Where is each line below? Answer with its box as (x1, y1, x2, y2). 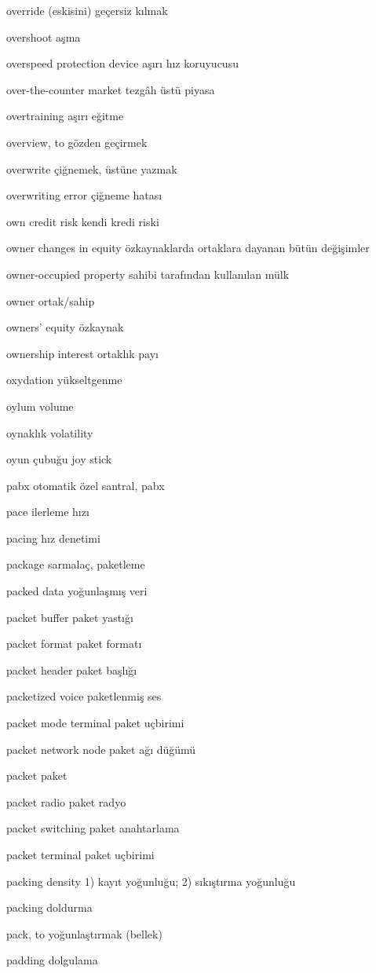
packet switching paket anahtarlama (6, 820, 180, 836)
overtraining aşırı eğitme (6, 108, 124, 124)
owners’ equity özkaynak (6, 319, 124, 335)
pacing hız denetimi (6, 529, 100, 546)
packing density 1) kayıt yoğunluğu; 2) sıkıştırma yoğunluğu (6, 872, 296, 889)
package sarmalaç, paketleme (6, 556, 145, 572)
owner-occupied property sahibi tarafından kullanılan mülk (6, 265, 290, 282)
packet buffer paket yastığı (6, 609, 133, 625)
